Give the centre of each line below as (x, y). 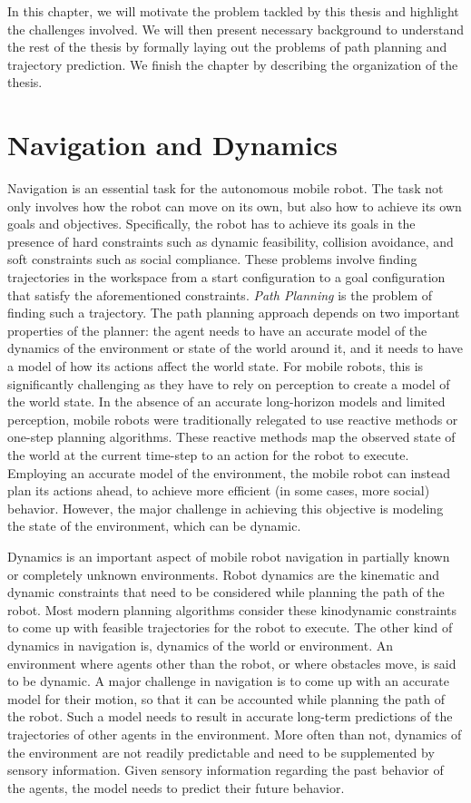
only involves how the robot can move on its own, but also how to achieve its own (235, 206)
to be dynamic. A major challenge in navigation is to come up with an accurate (229, 681)
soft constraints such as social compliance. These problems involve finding (212, 259)
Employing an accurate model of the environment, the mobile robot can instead (229, 472)
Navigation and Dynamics (172, 145)
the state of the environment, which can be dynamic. (154, 526)
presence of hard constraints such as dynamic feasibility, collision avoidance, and (231, 241)
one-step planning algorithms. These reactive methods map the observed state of (231, 437)
